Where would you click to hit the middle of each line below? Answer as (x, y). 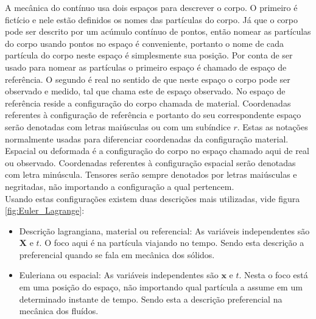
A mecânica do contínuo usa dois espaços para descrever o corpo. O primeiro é (151, 7)
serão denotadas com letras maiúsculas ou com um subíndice (118, 126)
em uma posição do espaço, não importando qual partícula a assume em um (161, 287)
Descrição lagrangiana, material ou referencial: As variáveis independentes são (164, 230)
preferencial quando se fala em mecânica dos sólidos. (117, 254)
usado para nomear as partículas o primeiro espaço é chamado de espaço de (146, 67)
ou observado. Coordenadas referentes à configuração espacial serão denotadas (150, 162)
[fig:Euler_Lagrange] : (45, 210)
